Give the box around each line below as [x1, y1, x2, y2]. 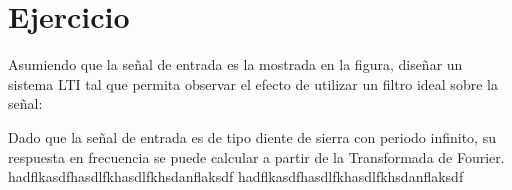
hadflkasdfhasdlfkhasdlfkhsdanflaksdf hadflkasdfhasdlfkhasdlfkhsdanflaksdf [8, 166, 464, 187]
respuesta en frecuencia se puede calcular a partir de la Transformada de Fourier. [8, 146, 505, 167]
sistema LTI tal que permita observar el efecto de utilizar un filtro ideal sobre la [8, 73, 498, 94]
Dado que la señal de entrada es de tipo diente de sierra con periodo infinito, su [8, 126, 496, 147]
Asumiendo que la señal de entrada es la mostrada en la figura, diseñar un [8, 54, 463, 75]
